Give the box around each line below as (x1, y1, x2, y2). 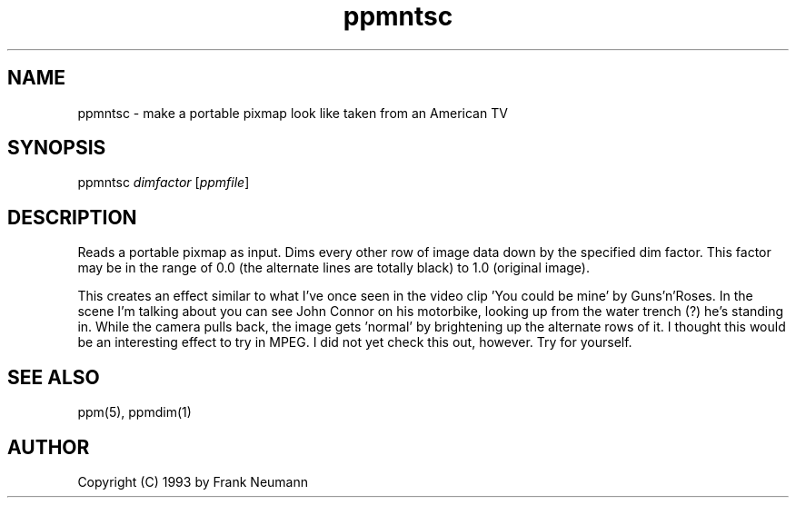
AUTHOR (7, 435, 90, 459)
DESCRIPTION (7, 205, 137, 229)
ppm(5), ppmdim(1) (77, 404, 192, 421)
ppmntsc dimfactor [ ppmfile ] (77, 174, 250, 191)
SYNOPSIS (7, 136, 106, 160)
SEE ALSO (7, 365, 100, 389)
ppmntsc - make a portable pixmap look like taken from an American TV (77, 104, 508, 121)
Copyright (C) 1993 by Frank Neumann (77, 473, 309, 490)
